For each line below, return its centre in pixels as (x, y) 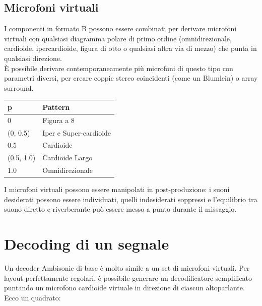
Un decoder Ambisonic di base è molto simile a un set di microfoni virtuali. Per (127, 268)
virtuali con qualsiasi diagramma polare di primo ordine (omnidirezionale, (118, 38)
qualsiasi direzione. (33, 58)
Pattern (56, 107)
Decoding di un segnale (87, 244)
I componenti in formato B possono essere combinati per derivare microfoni (120, 28)
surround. (19, 87)
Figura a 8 (58, 120)
